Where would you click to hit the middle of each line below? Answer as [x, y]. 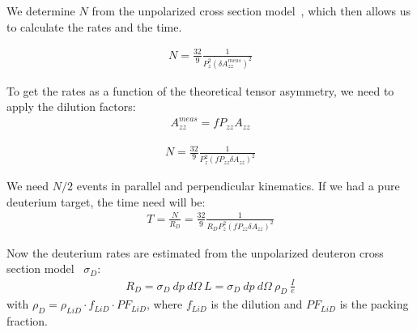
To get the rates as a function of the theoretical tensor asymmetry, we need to [200, 90]
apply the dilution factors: [71, 106]
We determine [41, 11]
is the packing [374, 304]
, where [164, 304]
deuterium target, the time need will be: [106, 201]
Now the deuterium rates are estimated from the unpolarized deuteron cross [195, 252]
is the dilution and [257, 304]
